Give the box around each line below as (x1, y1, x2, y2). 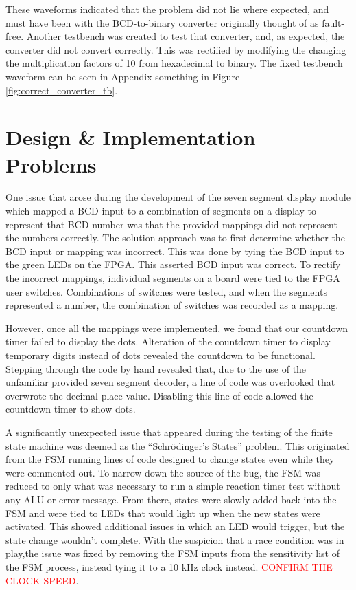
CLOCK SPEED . (5, 573, 79, 587)
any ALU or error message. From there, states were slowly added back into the (5, 492, 337, 506)
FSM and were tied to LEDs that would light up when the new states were (5, 505, 320, 520)
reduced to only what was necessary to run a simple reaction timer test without (5, 479, 340, 493)
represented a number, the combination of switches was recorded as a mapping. (5, 298, 339, 312)
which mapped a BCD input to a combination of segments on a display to (5, 204, 316, 218)
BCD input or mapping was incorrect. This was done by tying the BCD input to (5, 243, 344, 258)
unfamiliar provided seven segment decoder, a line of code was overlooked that (5, 375, 335, 389)
